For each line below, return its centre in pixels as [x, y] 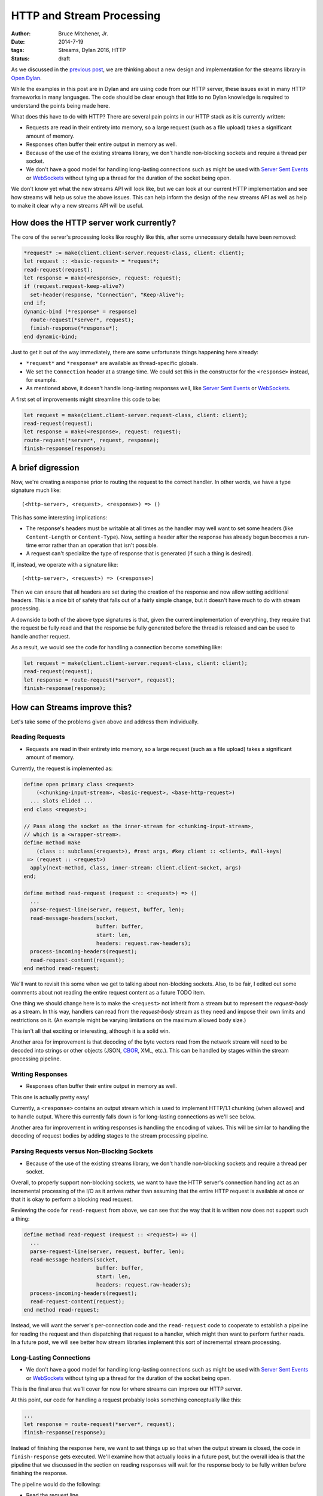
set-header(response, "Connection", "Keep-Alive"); [107, 294]
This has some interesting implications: [59, 517]
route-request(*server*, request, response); [92, 440]
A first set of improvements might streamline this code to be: [86, 399]
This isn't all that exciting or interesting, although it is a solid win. [91, 1031]
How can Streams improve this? [71, 707]
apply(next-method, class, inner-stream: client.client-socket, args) [136, 868]
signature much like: [36, 490]
